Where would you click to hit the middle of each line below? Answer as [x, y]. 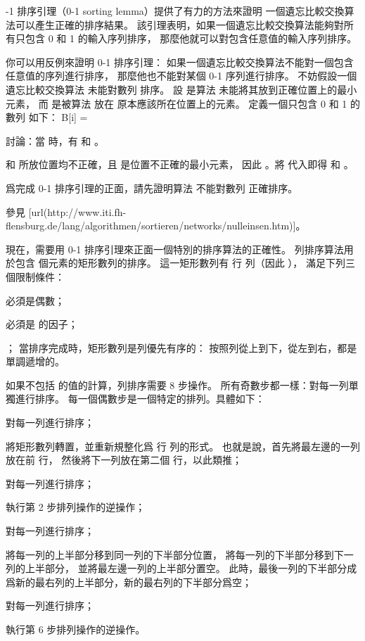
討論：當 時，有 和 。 [55, 140]
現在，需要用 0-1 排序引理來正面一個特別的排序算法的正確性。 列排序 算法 [175, 249]
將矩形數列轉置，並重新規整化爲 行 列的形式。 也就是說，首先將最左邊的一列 [183, 446]
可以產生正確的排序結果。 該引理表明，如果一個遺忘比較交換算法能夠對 [179, 24]
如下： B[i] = [58, 117]
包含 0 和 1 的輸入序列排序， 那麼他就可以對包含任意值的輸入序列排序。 [191, 38]
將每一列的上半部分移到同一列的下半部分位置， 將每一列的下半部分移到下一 [180, 554]
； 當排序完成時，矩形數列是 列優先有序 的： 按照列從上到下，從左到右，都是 [181, 347]
